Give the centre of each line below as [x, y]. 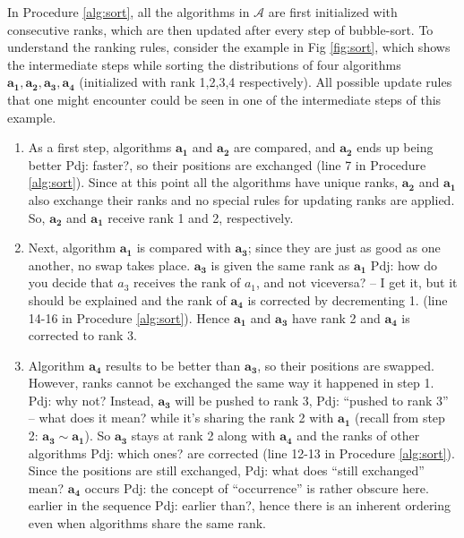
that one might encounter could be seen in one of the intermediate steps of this [224, 99]
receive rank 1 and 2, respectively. [201, 217]
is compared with [184, 248]
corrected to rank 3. [82, 335]
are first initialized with [333, 12]
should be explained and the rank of [127, 299]
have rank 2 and [336, 317]
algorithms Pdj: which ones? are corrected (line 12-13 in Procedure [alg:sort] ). [241, 453]
